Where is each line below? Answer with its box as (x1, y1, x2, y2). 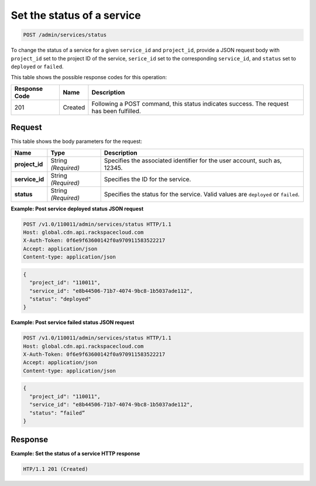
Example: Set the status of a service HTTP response (11, 450, 140, 457)
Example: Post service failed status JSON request (11, 319, 135, 326)
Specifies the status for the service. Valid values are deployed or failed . (104, 190, 300, 198)
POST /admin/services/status (23, 32, 107, 38)
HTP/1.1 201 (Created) (23, 466, 88, 473)
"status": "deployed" (29, 295, 92, 302)
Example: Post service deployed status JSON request (11, 205, 144, 212)
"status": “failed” (29, 409, 85, 416)
